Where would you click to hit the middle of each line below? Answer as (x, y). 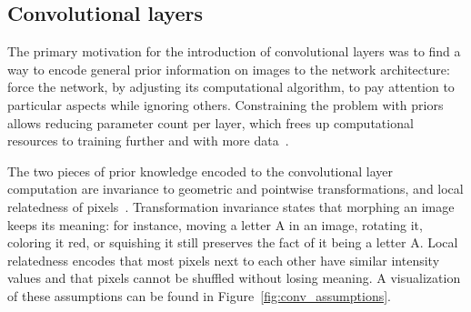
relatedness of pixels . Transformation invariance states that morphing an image (231, 206)
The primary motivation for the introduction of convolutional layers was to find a (234, 51)
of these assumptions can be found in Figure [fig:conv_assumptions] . (200, 295)
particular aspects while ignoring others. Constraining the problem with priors (225, 104)
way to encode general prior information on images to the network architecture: (229, 69)
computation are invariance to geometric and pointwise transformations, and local (235, 189)
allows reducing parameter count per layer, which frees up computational (210, 122)
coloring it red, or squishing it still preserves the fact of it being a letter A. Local (233, 242)
